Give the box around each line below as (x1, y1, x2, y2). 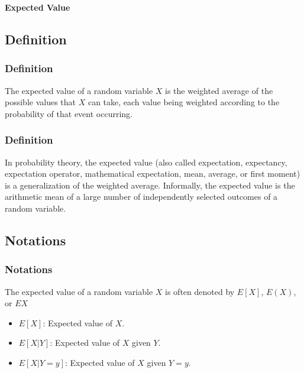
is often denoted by (165, 285, 235, 297)
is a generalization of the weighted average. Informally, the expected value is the (5, 179, 295, 191)
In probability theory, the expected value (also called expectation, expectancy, (5, 155, 287, 168)
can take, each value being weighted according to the (88, 96, 280, 108)
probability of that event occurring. (5, 107, 132, 119)
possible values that (5, 96, 76, 108)
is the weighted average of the (165, 84, 273, 96)
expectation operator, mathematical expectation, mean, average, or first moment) (5, 167, 300, 180)
